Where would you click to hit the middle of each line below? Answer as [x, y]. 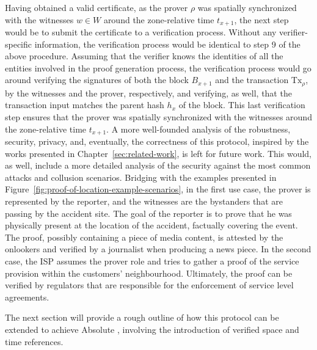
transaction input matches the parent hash [85, 105]
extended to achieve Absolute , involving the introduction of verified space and [152, 330]
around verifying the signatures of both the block [97, 80]
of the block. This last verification [242, 105]
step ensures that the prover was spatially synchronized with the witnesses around [158, 117]
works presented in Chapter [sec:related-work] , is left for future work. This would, [158, 153]
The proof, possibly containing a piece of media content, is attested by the [144, 237]
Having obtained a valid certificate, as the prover [97, 7]
